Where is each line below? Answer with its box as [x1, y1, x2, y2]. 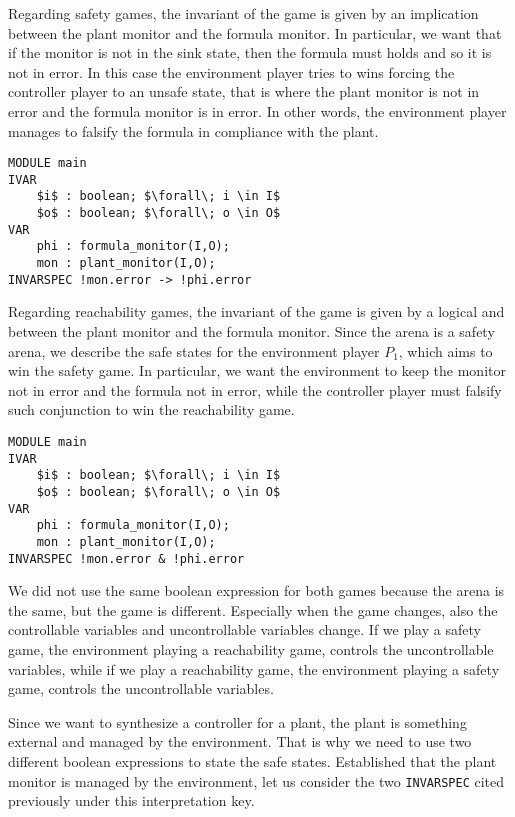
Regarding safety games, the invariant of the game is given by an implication [8, 3, 479, 23]
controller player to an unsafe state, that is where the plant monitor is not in [8, 81, 480, 102]
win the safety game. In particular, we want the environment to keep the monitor [8, 360, 506, 381]
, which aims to [398, 340, 493, 361]
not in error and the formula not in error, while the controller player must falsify [8, 379, 502, 400]
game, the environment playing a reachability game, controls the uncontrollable [8, 639, 494, 659]
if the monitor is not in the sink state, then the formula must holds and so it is [8, 42, 492, 63]
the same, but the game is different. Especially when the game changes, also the [8, 599, 498, 620]
